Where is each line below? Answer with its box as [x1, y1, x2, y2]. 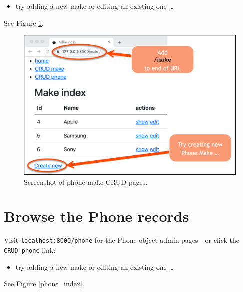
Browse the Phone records [4, 206, 189, 226]
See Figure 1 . [4, 17, 44, 28]
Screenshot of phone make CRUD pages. [24, 176, 148, 187]
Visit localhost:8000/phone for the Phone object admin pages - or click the [4, 235, 240, 245]
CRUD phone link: [4, 245, 56, 255]
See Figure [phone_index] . [4, 278, 84, 289]
